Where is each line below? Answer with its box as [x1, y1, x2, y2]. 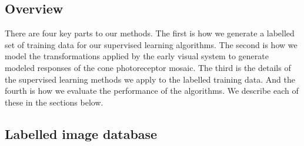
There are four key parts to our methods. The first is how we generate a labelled [5, 27, 295, 39]
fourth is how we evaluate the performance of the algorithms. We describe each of [5, 84, 299, 97]
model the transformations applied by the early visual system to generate [5, 50, 269, 62]
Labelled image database [5, 124, 158, 142]
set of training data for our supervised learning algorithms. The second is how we [5, 38, 298, 50]
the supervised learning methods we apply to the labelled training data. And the [5, 73, 295, 85]
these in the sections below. [5, 96, 103, 108]
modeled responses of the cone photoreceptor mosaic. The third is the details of [5, 61, 291, 73]
